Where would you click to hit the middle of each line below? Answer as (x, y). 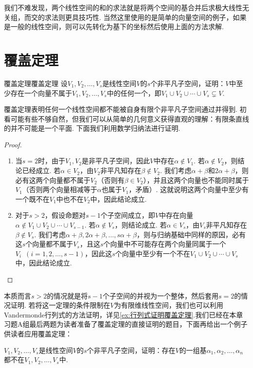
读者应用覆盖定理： (41, 333)
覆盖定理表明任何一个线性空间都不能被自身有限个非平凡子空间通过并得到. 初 (125, 109)
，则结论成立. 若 (141, 225)
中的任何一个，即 (134, 93)
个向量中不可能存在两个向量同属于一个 (165, 244)
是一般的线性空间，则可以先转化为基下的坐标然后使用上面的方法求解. (114, 26)
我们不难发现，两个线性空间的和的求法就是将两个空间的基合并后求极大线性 (123, 7)
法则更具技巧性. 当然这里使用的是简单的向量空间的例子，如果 (149, 17)
